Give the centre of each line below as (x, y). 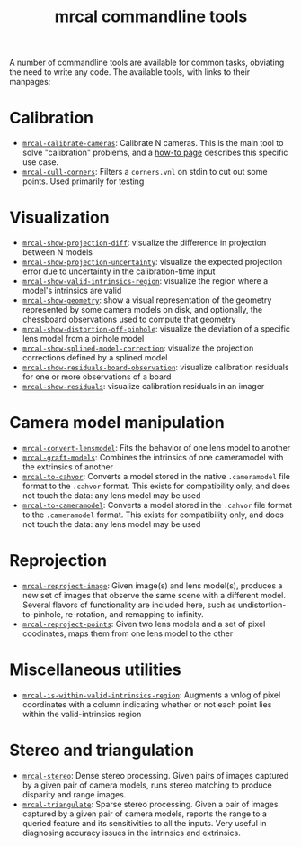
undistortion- (262, 605)
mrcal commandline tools (151, 17)
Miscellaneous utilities (95, 670)
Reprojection (58, 561)
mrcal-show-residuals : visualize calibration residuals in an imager (143, 387)
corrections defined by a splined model (95, 358)
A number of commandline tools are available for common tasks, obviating (147, 63)
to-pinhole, (43, 614)
